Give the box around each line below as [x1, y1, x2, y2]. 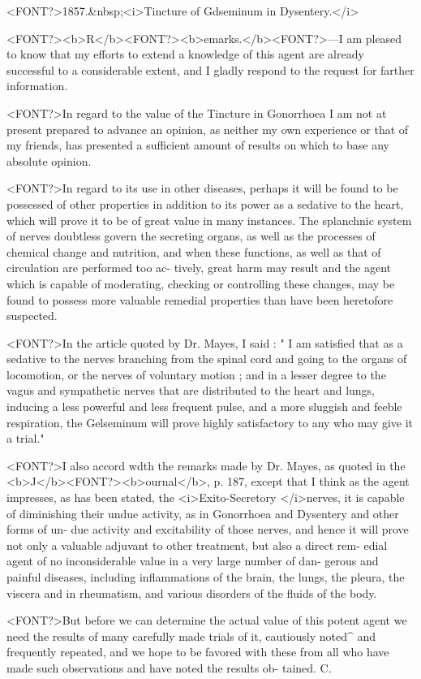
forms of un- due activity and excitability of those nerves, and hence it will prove [6, 521, 409, 538]
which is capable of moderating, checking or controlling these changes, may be [6, 275, 395, 292]
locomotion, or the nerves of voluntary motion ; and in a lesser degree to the [6, 365, 386, 383]
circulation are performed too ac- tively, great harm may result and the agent [6, 259, 392, 276]
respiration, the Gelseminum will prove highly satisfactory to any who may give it [6, 413, 414, 430]
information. [6, 77, 68, 94]
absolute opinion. [6, 152, 92, 169]
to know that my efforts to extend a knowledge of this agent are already [6, 45, 364, 63]
